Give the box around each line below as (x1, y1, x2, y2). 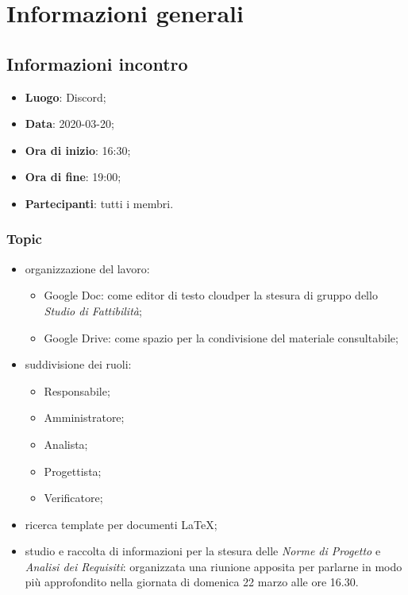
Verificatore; (44, 489, 103, 506)
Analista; (44, 435, 88, 452)
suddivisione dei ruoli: (25, 356, 132, 373)
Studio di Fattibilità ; (44, 302, 142, 319)
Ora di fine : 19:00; (25, 168, 121, 185)
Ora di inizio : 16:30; (25, 141, 131, 158)
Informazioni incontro (6, 51, 188, 75)
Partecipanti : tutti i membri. (25, 195, 174, 211)
